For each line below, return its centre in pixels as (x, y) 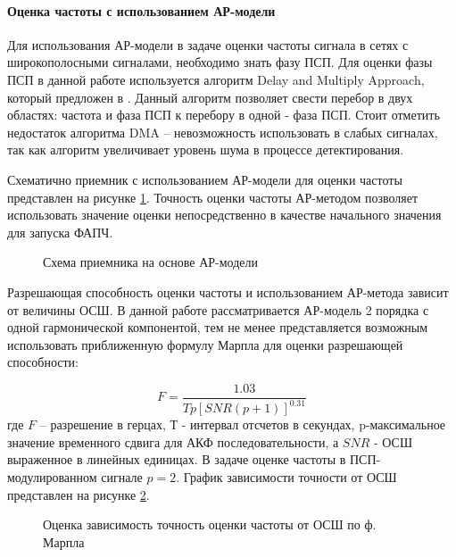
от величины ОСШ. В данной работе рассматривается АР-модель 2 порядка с (218, 309)
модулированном (52, 477)
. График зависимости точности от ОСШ (286, 477)
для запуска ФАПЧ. (60, 232)
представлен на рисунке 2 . (79, 494)
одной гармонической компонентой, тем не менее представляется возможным (218, 327)
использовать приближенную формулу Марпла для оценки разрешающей (205, 344)
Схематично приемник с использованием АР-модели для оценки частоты (205, 179)
